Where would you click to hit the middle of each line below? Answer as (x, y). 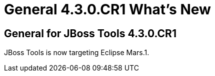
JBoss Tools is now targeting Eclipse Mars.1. (77, 53)
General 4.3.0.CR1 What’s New (107, 9)
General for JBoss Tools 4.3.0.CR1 (90, 33)
